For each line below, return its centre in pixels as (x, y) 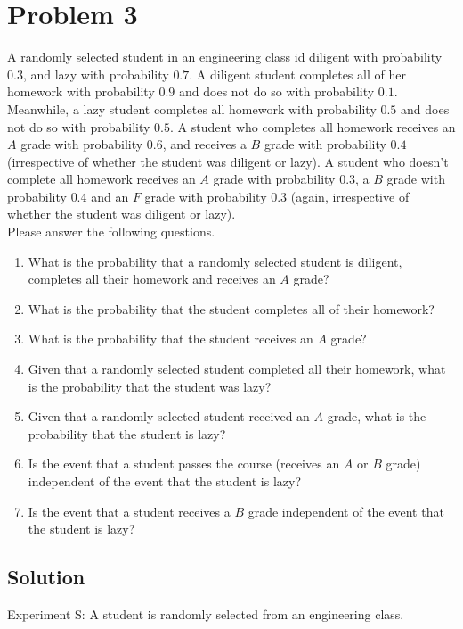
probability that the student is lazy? (127, 433)
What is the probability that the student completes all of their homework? (231, 308)
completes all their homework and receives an (152, 279)
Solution (46, 577)
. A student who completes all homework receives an (313, 126)
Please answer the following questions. (111, 232)
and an (110, 196)
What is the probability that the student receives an (171, 339)
